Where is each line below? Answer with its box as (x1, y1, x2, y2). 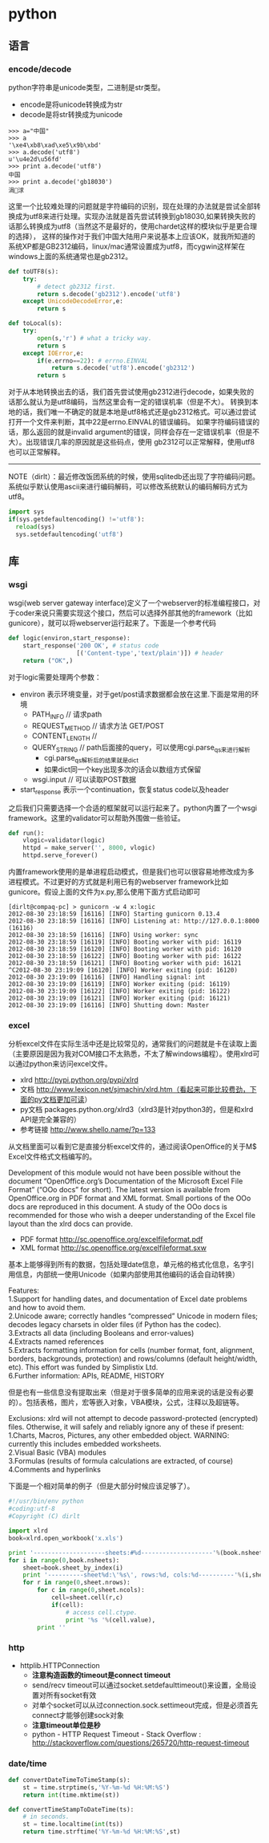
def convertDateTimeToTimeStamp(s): (8, 1776, 130, 1784)
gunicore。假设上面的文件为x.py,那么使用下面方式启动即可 (8, 887, 201, 897)
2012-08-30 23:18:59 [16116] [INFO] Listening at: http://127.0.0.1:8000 (8, 917, 260, 925)
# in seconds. (22, 1813, 70, 1821)
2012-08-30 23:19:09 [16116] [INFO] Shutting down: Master (8, 1001, 210, 1009)
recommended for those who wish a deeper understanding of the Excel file (8, 1211, 256, 1220)
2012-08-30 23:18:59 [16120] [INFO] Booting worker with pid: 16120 (8, 945, 242, 953)
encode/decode (8, 63, 72, 75)
